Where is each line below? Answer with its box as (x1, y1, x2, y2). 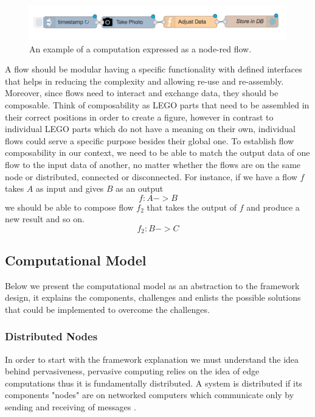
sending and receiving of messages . (5, 400, 136, 413)
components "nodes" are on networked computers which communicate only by (5, 388, 294, 401)
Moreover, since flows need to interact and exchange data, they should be (5, 86, 279, 99)
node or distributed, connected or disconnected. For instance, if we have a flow (5, 170, 297, 183)
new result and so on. (5, 212, 85, 225)
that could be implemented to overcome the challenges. (5, 303, 210, 315)
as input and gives (36, 182, 104, 195)
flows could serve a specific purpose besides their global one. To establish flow (5, 134, 294, 147)
